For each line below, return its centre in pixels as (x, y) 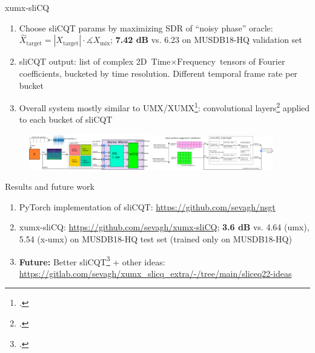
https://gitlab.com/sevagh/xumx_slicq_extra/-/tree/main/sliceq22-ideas (155, 273)
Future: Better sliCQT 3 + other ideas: (92, 261)
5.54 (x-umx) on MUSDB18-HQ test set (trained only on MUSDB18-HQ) (155, 238)
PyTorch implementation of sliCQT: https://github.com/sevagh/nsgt (147, 206)
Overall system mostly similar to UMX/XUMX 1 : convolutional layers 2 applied (164, 107)
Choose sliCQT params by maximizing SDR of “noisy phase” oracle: (146, 28)
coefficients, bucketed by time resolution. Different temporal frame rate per (158, 73)
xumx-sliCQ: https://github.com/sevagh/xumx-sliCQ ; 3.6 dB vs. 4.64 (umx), (164, 227)
